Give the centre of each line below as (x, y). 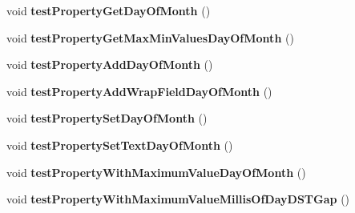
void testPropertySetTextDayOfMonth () (120, 145)
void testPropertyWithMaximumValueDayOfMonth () (156, 172)
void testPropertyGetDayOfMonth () (109, 10)
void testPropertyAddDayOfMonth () (110, 64)
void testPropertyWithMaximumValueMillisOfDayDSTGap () (178, 199)
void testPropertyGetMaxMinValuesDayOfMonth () (150, 37)
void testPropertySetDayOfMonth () (107, 118)
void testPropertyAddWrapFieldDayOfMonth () (139, 91)
